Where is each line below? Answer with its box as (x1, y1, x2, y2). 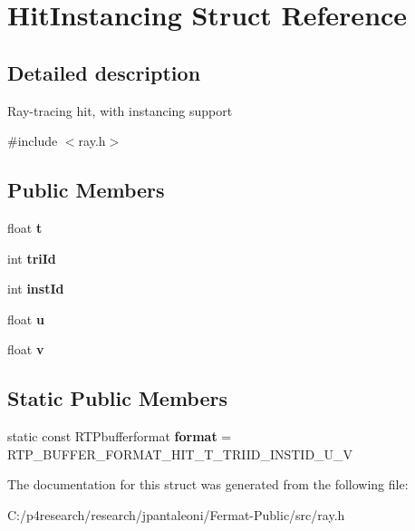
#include (7, 131, 58, 150)
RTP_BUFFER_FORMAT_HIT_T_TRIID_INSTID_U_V (7, 444, 353, 463)
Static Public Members (7, 384, 228, 412)
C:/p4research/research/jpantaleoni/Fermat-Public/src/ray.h (7, 505, 345, 524)
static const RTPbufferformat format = (7, 427, 232, 446)
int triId (7, 248, 56, 267)
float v (7, 340, 44, 359)
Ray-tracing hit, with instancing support (7, 101, 233, 120)
